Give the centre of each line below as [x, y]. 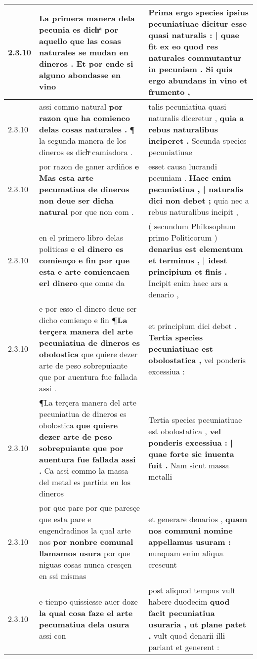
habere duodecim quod [189, 601]
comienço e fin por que [85, 260]
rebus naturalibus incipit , [193, 212]
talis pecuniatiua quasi [187, 106]
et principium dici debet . [193, 326]
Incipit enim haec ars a [188, 283]
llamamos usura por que [85, 553]
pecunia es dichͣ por [79, 29]
